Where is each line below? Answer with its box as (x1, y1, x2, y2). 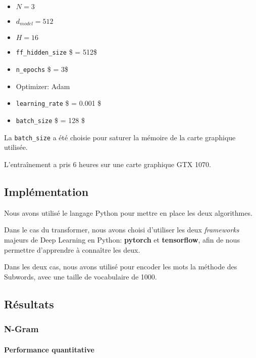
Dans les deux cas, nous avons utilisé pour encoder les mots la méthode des (4, 261, 237, 272)
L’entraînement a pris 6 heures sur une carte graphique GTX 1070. (4, 158, 211, 169)
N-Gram (4, 322, 39, 335)
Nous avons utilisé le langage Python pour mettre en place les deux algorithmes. (4, 207, 252, 218)
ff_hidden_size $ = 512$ (16, 47, 97, 57)
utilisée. (4, 142, 28, 152)
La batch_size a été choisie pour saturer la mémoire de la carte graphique (4, 132, 236, 142)
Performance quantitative (4, 344, 94, 354)
